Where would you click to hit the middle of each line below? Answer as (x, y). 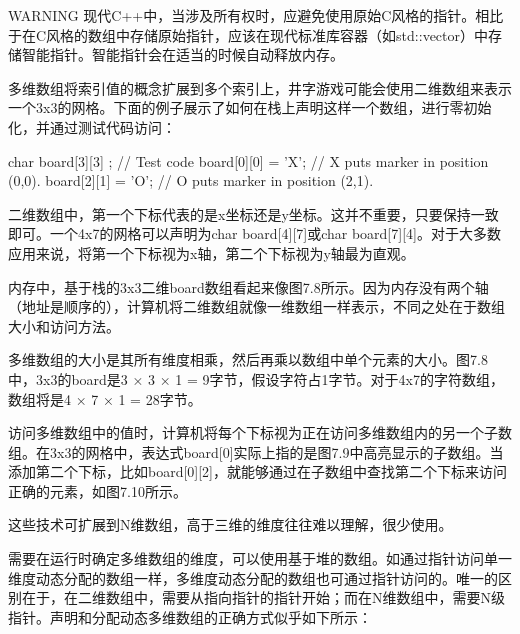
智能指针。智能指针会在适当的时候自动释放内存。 (182, 54)
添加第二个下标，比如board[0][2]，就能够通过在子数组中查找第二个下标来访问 (258, 471)
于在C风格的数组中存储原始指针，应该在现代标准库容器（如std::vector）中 (248, 34)
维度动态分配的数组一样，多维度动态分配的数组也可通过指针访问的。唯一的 (253, 577)
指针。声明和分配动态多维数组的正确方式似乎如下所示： (190, 616)
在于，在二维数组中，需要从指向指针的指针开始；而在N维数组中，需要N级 (263, 597)
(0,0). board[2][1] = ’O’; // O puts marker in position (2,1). (191, 180)
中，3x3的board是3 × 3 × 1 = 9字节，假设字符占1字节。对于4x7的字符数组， (256, 378)
